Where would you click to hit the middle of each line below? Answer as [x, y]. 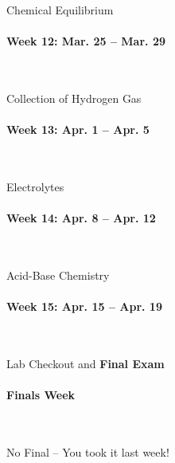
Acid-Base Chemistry [58, 275]
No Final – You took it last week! [88, 451]
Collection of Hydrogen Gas [74, 98]
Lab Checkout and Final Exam [86, 363]
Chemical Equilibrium [60, 10]
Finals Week [41, 395]
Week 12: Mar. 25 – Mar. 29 [86, 41]
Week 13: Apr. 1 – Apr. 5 [78, 129]
